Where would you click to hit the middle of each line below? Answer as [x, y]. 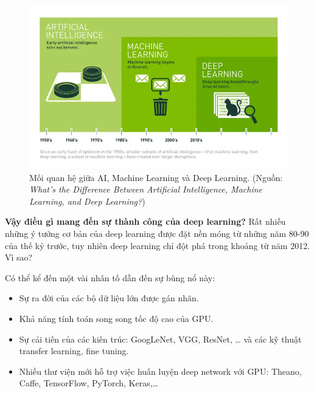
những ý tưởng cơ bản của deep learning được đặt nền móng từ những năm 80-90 [157, 233]
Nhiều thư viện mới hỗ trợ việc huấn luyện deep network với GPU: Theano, [160, 371]
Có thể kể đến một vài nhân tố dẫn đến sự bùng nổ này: [110, 277]
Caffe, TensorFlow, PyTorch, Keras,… [89, 383]
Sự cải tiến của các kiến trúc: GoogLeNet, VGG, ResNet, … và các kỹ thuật [160, 339]
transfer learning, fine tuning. [74, 351]
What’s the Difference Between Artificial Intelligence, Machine [146, 189]
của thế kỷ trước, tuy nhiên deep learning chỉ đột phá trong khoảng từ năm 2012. [158, 245]
